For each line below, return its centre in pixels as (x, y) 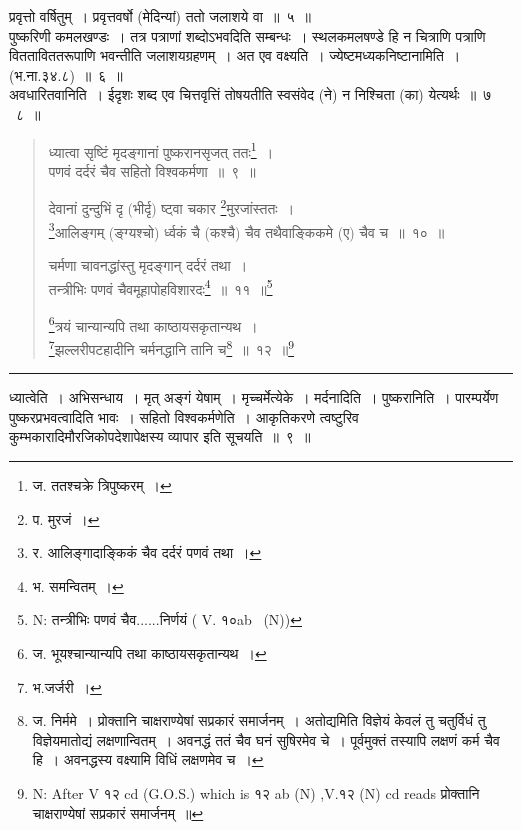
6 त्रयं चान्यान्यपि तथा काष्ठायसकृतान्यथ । (153, 324)
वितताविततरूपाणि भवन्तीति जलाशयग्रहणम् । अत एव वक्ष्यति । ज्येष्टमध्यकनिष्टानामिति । (235, 55)
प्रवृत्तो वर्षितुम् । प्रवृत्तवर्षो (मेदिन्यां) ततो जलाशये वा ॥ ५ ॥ (160, 16)
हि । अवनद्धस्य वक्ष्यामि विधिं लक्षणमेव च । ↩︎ (148, 759)
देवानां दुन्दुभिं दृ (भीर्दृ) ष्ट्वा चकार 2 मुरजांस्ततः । (171, 207)
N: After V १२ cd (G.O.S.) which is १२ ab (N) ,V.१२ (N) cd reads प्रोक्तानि (256, 792)
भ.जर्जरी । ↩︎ (67, 686)
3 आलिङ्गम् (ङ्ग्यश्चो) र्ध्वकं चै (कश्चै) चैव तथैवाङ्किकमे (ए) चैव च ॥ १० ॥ (246, 230)
